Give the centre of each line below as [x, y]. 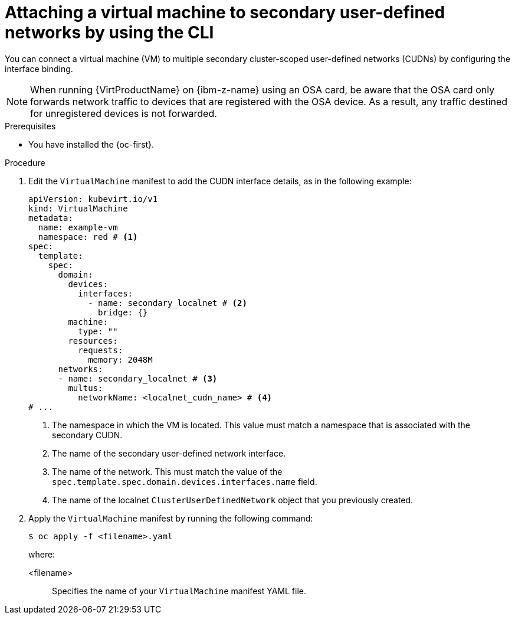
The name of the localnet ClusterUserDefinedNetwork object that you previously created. [233, 500]
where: [42, 554]
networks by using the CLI [109, 32]
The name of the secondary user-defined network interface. [169, 453]
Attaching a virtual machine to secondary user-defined [225, 12]
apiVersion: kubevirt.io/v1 [93, 199]
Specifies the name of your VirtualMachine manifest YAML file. [179, 591]
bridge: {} [123, 312]
